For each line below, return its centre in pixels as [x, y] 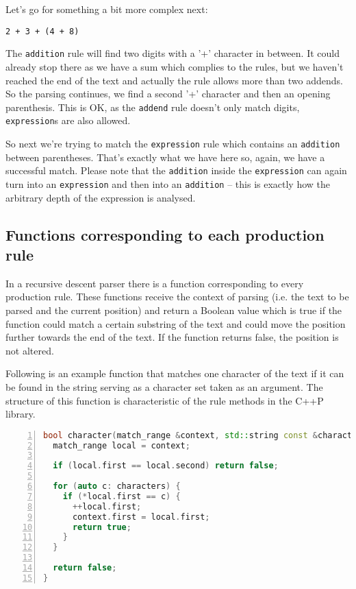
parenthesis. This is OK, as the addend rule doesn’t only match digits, [153, 107]
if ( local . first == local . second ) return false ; [166, 466]
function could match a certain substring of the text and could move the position [176, 323]
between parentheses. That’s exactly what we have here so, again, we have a [165, 157]
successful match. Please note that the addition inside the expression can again [176, 170]
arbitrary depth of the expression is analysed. [101, 197]
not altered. [30, 350]
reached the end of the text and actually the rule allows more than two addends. [174, 80]
